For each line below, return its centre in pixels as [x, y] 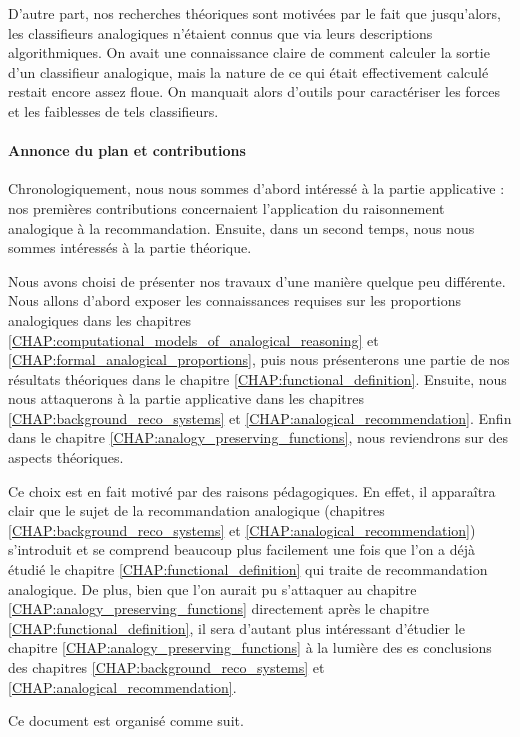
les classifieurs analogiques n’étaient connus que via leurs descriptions [220, 32]
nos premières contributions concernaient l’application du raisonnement [226, 207]
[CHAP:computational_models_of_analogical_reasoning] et [193, 339]
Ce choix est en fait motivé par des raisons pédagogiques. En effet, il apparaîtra [252, 490]
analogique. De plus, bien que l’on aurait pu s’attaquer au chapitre [212, 588]
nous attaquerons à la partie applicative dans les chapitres [186, 398]
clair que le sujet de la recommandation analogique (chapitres [196, 510]
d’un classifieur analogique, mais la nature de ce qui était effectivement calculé [248, 71]
